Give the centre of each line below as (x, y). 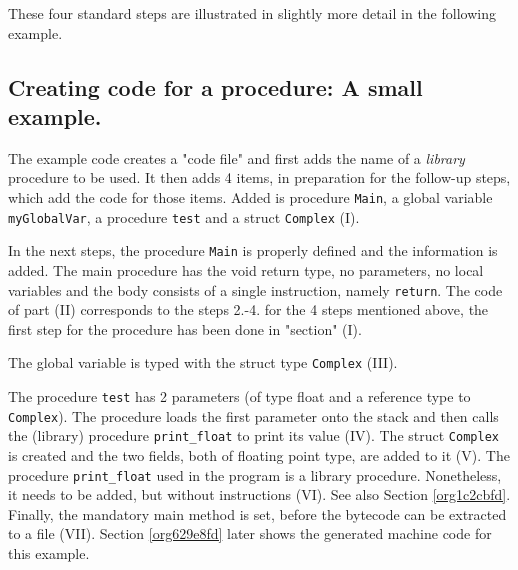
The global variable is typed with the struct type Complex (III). (203, 362)
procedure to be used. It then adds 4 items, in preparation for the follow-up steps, (259, 177)
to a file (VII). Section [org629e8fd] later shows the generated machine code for (250, 533)
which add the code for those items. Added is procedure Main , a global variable (250, 196)
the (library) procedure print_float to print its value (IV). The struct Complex (253, 435)
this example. (49, 553)
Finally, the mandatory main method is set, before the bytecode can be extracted (257, 513)
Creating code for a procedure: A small (215, 86)
